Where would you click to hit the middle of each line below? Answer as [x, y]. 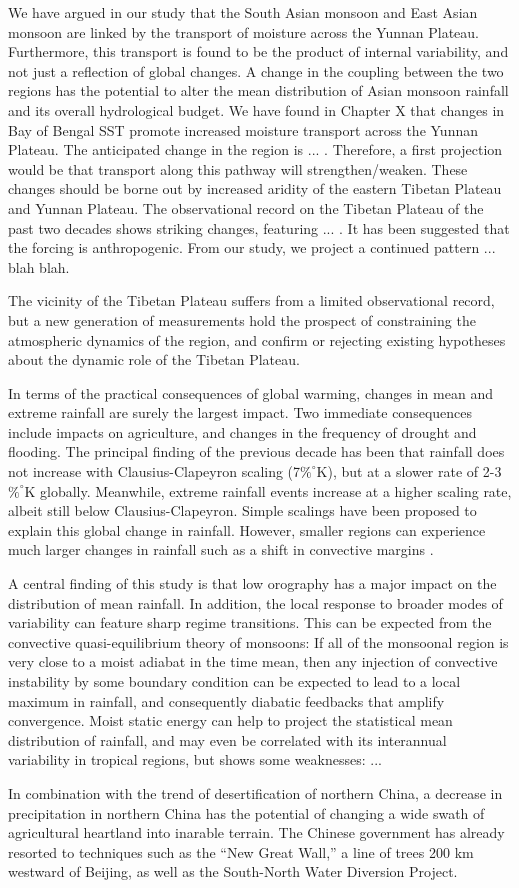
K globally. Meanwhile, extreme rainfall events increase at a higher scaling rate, [268, 490]
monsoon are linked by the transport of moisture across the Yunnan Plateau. [243, 31]
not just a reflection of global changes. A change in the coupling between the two [256, 70]
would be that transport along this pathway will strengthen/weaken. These [238, 168]
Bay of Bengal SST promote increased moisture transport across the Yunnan [243, 129]
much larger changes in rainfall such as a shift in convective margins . [221, 549]
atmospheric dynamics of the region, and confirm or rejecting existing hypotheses [257, 339]
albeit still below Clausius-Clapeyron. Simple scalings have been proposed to [242, 510]
